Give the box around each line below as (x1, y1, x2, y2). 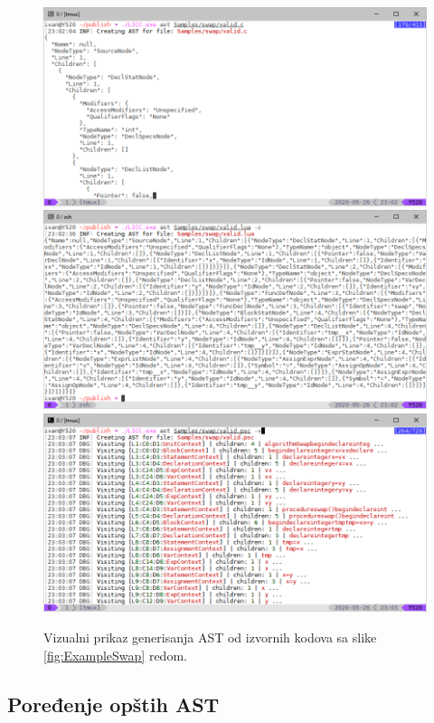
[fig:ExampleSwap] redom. (43, 645, 187, 664)
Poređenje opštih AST (7, 690, 220, 718)
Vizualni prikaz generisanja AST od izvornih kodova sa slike (43, 627, 377, 646)
